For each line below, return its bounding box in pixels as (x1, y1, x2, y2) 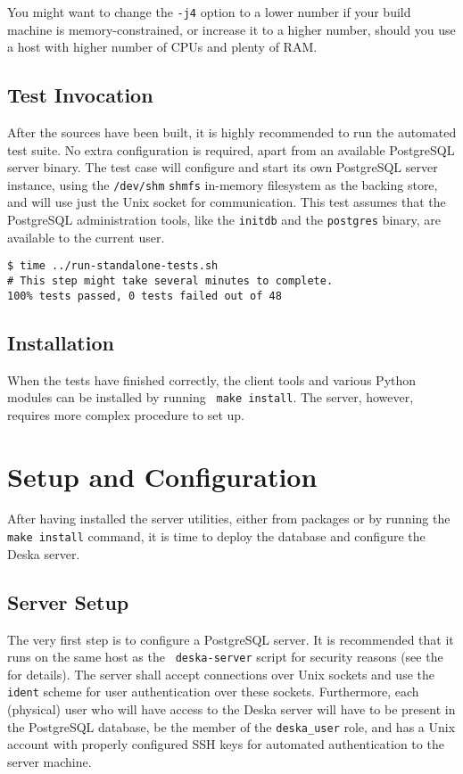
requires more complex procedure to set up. (7, 405, 244, 424)
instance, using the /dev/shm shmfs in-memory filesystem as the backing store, (7, 175, 438, 193)
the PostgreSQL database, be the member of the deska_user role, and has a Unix (7, 717, 456, 736)
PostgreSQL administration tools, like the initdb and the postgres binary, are (7, 210, 442, 229)
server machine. (7, 752, 92, 770)
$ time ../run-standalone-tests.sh (7, 259, 219, 273)
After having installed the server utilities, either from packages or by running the (7, 509, 451, 528)
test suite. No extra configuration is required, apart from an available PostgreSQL (7, 140, 455, 159)
